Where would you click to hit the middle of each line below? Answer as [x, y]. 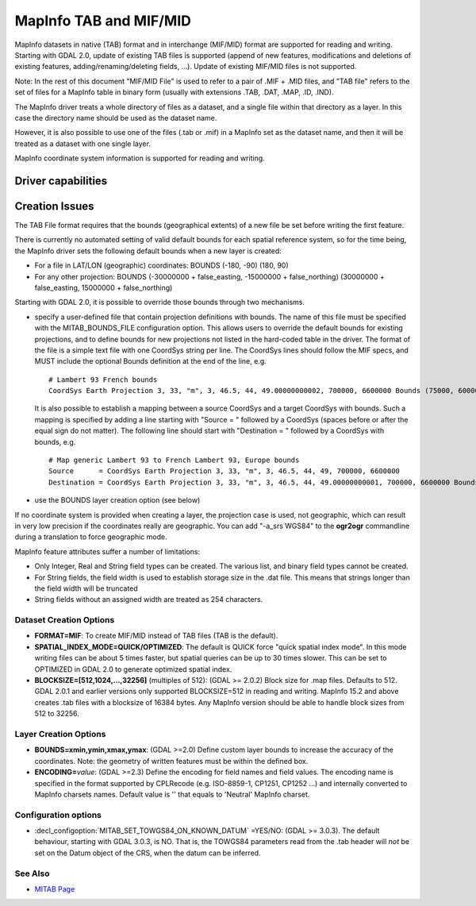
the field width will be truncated [86, 588]
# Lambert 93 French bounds [103, 380]
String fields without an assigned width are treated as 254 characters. [149, 600]
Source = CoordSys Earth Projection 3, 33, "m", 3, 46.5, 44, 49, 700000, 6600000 [225, 471]
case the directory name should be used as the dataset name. [116, 118]
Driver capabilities [61, 181]
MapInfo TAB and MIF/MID [103, 21]
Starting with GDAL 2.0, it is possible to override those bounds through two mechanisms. [160, 303]
